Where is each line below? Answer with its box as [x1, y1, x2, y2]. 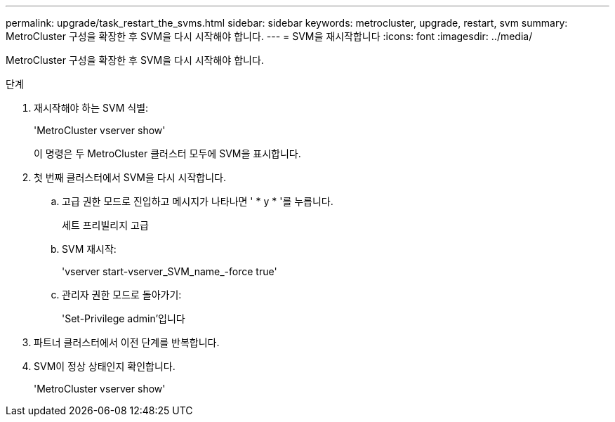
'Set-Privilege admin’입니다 [62, 312, 185, 324]
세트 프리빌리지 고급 [62, 219, 149, 231]
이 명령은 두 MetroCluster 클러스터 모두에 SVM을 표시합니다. [34, 147, 301, 159]
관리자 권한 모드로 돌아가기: [62, 289, 182, 301]
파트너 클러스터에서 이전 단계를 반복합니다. [34, 336, 220, 348]
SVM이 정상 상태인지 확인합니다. [34, 360, 176, 372]
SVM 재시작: [62, 243, 117, 255]
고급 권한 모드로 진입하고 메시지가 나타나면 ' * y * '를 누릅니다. [62, 195, 333, 207]
